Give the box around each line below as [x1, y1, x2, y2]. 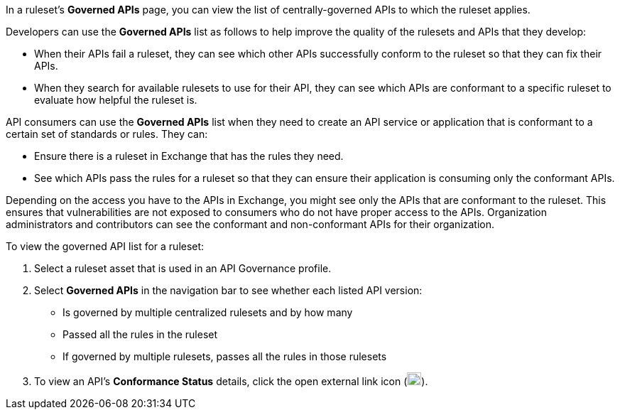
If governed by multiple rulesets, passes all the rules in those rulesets [62, 350, 387, 362]
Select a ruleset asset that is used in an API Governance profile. [34, 262, 332, 274]
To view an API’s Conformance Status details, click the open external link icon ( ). [34, 375, 428, 387]
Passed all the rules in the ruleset [62, 328, 218, 340]
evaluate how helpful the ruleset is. [34, 94, 197, 106]
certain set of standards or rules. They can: [6, 128, 208, 140]
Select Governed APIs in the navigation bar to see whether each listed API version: [34, 284, 423, 296]
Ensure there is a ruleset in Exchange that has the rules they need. [34, 150, 344, 162]
